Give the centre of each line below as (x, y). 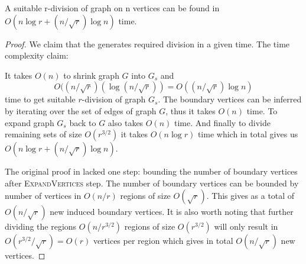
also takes (126, 122)
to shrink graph (91, 75)
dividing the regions (41, 226)
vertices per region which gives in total (163, 241)
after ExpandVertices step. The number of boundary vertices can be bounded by (152, 183)
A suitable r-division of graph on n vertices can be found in (112, 8)
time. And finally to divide (222, 122)
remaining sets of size (43, 134)
